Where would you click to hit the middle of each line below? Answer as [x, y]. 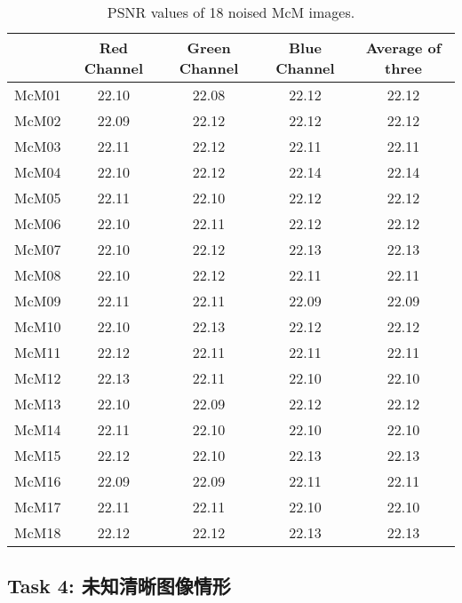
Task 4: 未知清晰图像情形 [119, 586]
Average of [403, 48]
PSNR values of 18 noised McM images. [231, 12]
